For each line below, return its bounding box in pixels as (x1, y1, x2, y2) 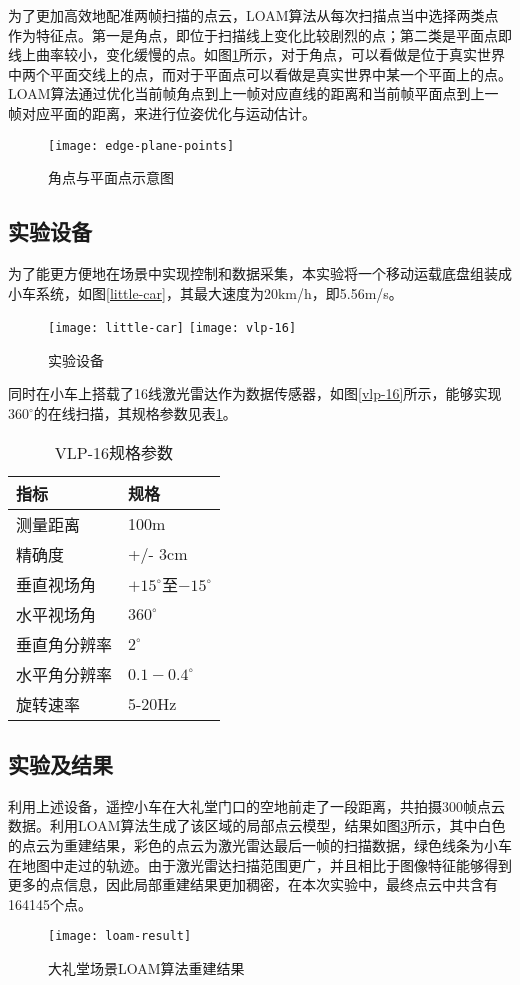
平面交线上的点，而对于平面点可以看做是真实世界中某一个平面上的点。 (49, 63, 512, 84)
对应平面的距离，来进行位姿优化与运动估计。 (21, 102, 316, 123)
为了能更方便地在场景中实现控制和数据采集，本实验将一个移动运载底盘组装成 (8, 263, 512, 284)
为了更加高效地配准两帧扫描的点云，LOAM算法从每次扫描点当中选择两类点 (8, 5, 499, 25)
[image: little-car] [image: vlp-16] (48, 321, 297, 336)
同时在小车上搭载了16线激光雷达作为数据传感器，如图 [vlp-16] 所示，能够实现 (8, 383, 502, 404)
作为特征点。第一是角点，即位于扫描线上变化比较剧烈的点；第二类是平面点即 (8, 24, 512, 45)
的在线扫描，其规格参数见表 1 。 (33, 403, 237, 424)
